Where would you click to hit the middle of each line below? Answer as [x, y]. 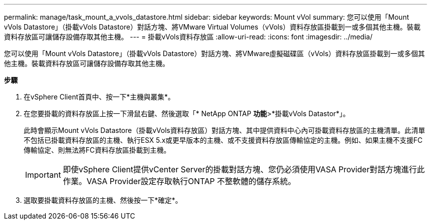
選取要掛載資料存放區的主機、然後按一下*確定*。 [103, 200]
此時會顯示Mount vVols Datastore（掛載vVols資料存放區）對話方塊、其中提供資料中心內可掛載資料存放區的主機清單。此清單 [224, 130]
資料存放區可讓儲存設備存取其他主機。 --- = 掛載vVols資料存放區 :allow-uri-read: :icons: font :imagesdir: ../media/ [188, 37]
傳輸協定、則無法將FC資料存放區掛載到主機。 [97, 150]
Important [43, 175]
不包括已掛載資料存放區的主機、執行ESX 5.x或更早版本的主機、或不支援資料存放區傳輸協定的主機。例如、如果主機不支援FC [223, 140]
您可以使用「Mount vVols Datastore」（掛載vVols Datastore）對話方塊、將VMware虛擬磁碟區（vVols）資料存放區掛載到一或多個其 [215, 53]
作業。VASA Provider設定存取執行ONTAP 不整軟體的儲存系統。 [179, 181]
